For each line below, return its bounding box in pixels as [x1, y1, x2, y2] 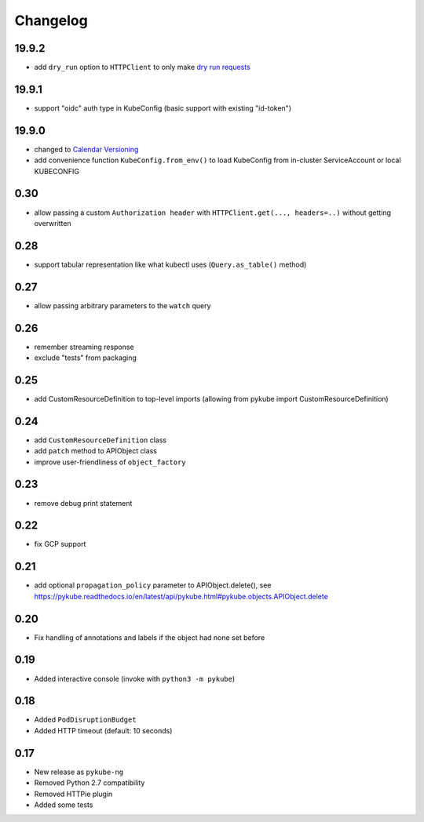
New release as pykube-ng [34, 767, 124, 777]
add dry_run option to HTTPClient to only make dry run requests [34, 63, 250, 72]
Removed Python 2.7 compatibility [34, 778, 145, 787]
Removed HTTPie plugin [34, 789, 113, 798]
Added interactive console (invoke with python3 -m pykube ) [34, 674, 236, 683]
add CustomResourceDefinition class [34, 435, 167, 445]
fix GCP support [34, 540, 86, 549]
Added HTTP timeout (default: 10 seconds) [34, 726, 173, 735]
